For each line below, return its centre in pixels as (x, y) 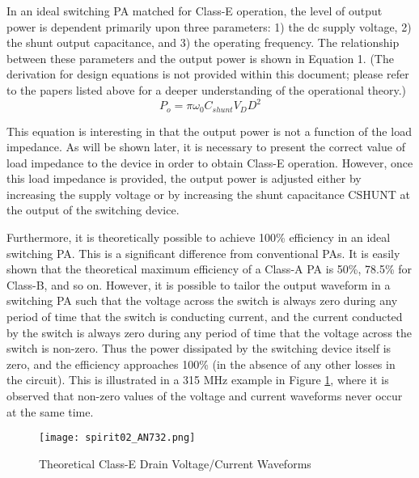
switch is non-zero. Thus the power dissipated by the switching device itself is (199, 348)
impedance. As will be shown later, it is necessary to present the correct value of (206, 147)
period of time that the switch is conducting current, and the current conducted (205, 317)
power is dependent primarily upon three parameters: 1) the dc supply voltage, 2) (209, 26)
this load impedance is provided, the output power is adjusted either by (184, 178)
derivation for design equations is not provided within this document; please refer (208, 74)
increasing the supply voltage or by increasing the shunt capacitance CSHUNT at (208, 194)
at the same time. (50, 411)
